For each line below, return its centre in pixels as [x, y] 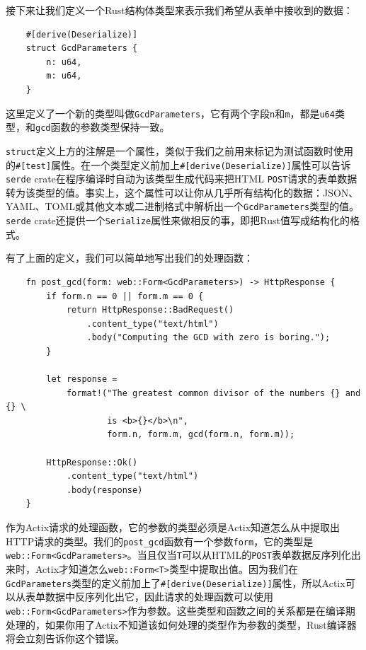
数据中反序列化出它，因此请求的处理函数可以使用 [159, 597]
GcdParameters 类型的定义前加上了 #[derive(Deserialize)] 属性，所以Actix [176, 582]
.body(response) [104, 490]
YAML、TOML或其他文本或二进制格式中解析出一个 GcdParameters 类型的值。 [183, 206]
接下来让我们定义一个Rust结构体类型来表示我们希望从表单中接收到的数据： [179, 10]
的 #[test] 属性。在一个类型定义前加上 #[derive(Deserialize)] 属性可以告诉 [178, 164]
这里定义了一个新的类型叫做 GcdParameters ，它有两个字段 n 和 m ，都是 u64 [170, 113]
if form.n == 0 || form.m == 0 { [125, 296]
